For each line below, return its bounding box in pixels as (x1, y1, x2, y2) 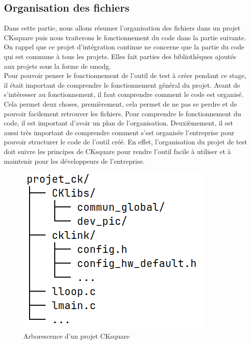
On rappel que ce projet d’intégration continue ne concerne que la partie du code (4, 42, 245, 52)
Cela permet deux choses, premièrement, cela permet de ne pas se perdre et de (4, 98, 237, 109)
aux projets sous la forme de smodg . (4, 61, 111, 71)
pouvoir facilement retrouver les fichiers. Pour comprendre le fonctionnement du (4, 108, 241, 118)
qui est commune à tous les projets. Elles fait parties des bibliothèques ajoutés (4, 51, 236, 61)
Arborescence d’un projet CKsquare (23, 330, 130, 341)
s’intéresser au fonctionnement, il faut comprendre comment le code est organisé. (4, 89, 244, 99)
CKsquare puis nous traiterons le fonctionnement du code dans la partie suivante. (4, 32, 246, 42)
